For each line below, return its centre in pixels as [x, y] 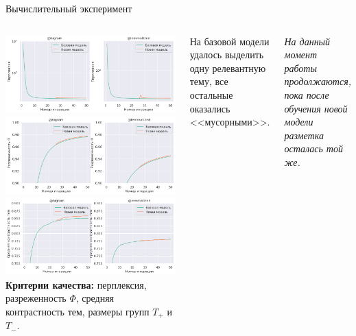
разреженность [36, 298]
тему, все [209, 81]
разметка [304, 135]
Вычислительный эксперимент [69, 8]
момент [301, 55]
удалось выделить [227, 55]
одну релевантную [228, 68]
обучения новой [316, 108]
